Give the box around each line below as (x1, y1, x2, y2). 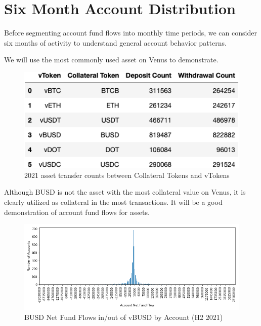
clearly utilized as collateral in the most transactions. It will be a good (4, 197, 223, 207)
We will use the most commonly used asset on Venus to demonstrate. (4, 54, 219, 65)
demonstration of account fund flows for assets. (4, 206, 150, 217)
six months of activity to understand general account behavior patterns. (4, 37, 227, 48)
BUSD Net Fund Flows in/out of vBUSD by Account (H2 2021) (24, 312, 223, 322)
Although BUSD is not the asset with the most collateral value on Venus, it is (4, 187, 246, 197)
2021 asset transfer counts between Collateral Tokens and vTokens (24, 169, 230, 180)
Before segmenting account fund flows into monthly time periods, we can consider (4, 27, 257, 38)
